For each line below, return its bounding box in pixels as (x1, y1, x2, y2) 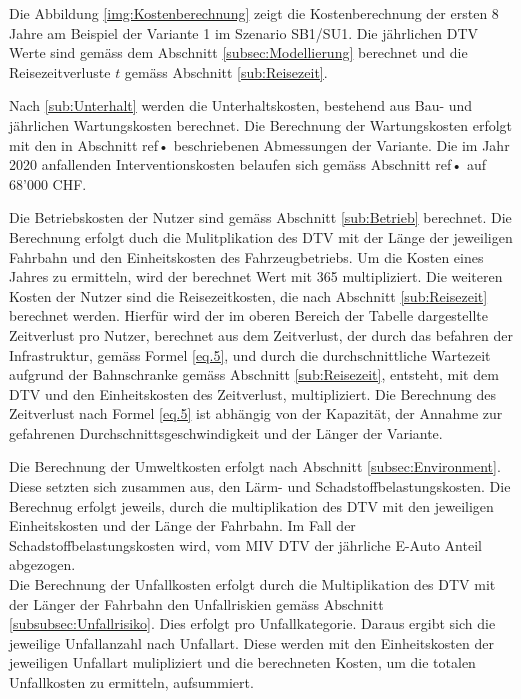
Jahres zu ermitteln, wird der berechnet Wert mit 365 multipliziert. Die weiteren (9, 266, 503, 287)
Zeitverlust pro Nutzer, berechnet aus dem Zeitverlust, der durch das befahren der (9, 324, 513, 345)
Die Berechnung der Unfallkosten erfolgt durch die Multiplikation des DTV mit (9, 574, 496, 595)
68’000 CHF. (9, 173, 87, 194)
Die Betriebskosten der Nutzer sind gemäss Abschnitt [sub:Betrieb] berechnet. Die (9, 207, 512, 228)
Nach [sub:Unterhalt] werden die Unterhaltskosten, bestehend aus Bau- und (9, 95, 473, 116)
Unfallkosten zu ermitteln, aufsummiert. (9, 672, 254, 692)
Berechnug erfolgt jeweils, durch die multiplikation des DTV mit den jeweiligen (9, 495, 494, 516)
